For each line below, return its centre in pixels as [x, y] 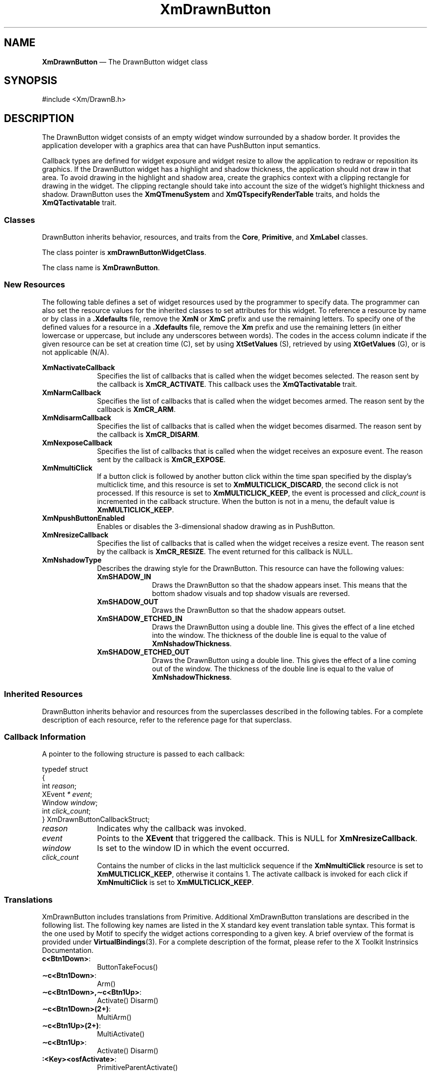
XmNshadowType [72, 560]
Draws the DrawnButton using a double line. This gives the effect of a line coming [284, 660]
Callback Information [45, 737]
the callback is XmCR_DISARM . [148, 434]
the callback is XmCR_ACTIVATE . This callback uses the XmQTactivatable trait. [227, 384]
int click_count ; [66, 811]
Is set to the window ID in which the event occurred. [193, 848]
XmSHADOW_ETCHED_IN [140, 618]
